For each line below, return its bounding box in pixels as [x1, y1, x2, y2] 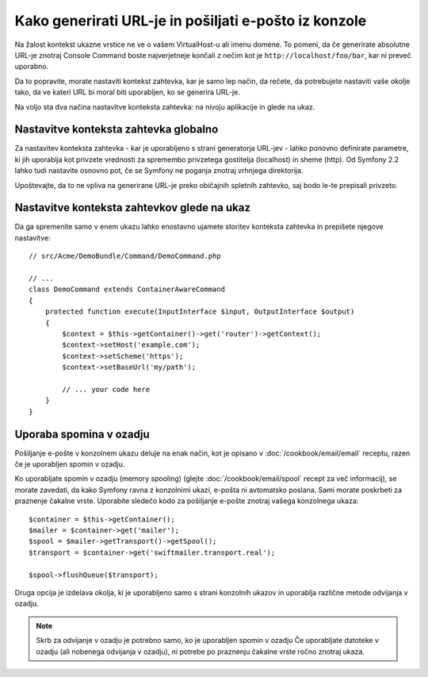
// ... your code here [62, 385, 151, 394]
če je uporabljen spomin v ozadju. [14, 460, 125, 469]
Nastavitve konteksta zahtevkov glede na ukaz [14, 201, 251, 214]
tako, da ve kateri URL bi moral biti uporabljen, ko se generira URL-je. [14, 87, 241, 97]
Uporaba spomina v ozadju [14, 427, 150, 440]
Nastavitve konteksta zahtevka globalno [14, 123, 219, 137]
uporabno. [14, 62, 49, 71]
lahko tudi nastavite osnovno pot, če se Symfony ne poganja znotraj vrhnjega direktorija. [14, 166, 304, 175]
